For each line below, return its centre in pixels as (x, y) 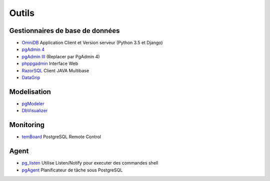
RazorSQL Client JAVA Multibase (55, 70)
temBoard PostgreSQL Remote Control (61, 137)
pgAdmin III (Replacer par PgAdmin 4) (61, 56)
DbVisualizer (35, 111)
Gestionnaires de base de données (64, 31)
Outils (22, 13)
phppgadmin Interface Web (50, 64)
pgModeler (33, 103)
